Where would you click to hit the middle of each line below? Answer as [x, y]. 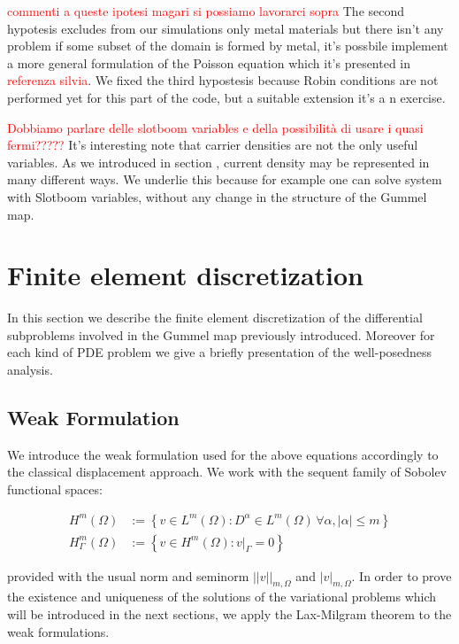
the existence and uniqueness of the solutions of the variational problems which [222, 597]
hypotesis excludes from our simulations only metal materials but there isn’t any [226, 28]
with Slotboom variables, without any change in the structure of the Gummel [217, 196]
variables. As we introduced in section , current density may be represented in [218, 162]
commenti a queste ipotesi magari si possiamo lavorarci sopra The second [206, 11]
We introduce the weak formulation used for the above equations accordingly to [223, 454]
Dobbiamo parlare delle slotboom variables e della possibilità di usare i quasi [215, 127]
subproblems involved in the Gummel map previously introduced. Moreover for [221, 334]
